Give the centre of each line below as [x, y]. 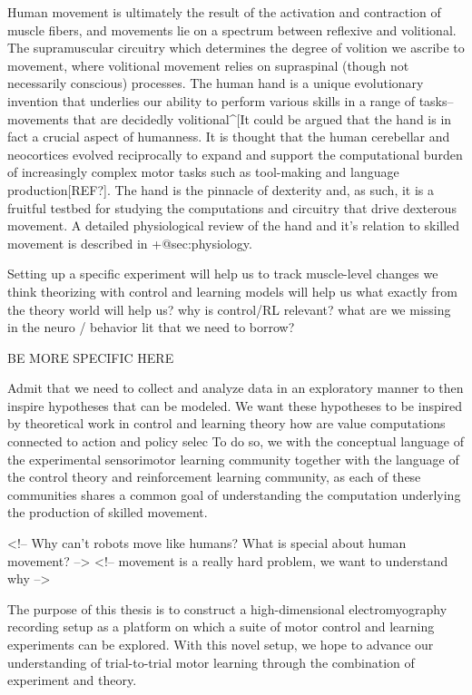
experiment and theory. [72, 680]
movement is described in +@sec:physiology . [130, 243]
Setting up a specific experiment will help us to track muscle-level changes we [223, 274]
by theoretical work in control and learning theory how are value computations [226, 423]
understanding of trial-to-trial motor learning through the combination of [211, 662]
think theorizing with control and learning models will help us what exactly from [232, 291]
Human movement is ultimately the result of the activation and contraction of [224, 12]
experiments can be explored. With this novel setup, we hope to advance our [221, 644]
